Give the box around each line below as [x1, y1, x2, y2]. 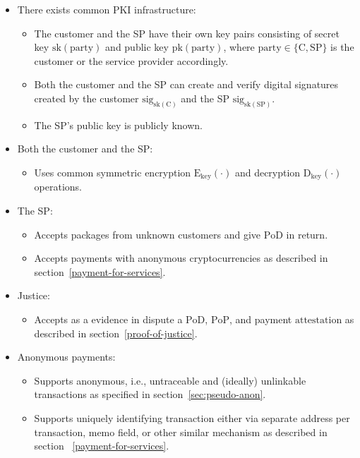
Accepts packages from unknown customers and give [34, 227, 260, 241]
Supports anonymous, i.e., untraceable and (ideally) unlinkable [34, 373, 306, 387]
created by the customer [34, 90, 139, 105]
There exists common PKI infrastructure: [17, 2, 196, 16]
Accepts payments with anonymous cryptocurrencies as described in [34, 251, 328, 265]
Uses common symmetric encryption [34, 165, 191, 180]
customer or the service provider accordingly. [34, 53, 229, 68]
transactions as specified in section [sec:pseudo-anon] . [34, 387, 266, 402]
